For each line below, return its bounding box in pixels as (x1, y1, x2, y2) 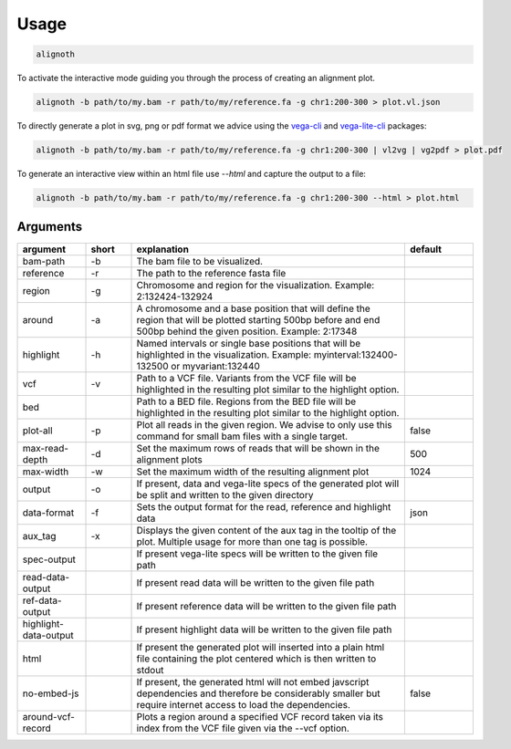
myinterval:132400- (313, 348, 399, 360)
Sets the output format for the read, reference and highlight (136, 500, 391, 513)
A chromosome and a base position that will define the (136, 302, 371, 315)
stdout (136, 663, 164, 676)
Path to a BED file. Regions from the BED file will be (136, 395, 357, 408)
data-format (22, 506, 75, 519)
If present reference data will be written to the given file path (136, 599, 397, 612)
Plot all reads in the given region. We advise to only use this (136, 418, 392, 431)
